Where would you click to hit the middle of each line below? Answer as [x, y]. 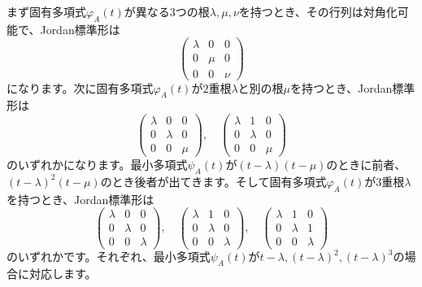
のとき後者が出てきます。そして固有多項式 [213, 181]
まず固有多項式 [46, 11]
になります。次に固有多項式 [80, 87]
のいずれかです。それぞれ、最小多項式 [109, 257]
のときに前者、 [366, 165]
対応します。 [63, 274]
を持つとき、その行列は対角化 [318, 11]
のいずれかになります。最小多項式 [97, 165]
